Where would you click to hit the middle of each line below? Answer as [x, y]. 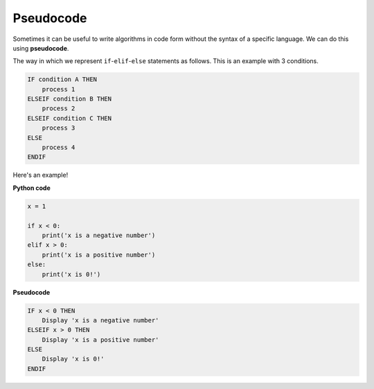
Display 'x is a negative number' [100, 320]
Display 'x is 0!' [73, 359]
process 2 [59, 109]
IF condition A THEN [62, 79]
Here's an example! [41, 175]
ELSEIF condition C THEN [70, 118]
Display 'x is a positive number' [100, 339]
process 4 [59, 148]
